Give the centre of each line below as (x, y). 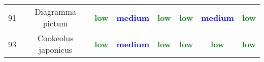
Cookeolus (55, 38)
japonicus (56, 50)
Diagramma (55, 11)
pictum (55, 23)
